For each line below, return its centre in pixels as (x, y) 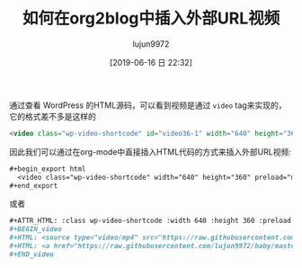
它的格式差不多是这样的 (53, 116)
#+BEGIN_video (36, 229)
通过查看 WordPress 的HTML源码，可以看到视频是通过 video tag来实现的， (148, 105)
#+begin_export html (48, 169)
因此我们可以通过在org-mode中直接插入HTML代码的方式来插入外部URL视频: (151, 152)
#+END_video (31, 254)
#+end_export (34, 185)
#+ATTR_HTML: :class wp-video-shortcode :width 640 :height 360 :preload (151, 221)
